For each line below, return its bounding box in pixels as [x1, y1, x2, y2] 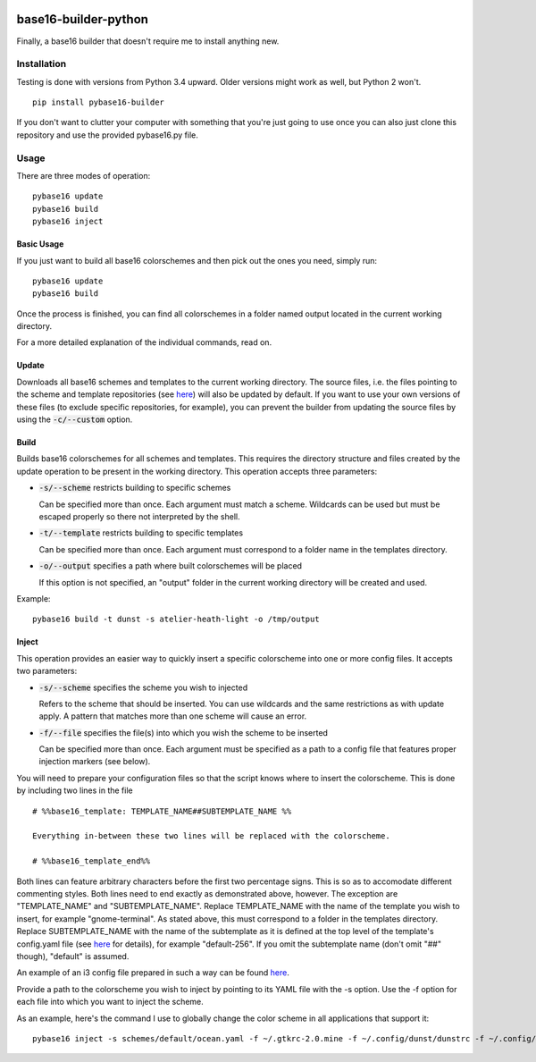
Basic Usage [16, 239, 64, 249]
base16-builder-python [16, 12, 149, 27]
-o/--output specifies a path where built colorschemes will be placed [38, 560, 303, 571]
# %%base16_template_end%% [32, 856, 151, 866]
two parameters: [16, 666, 78, 677]
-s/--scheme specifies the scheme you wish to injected [38, 682, 248, 693]
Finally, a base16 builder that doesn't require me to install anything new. [16, 36, 280, 46]
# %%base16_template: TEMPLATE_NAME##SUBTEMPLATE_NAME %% [32, 805, 292, 816]
